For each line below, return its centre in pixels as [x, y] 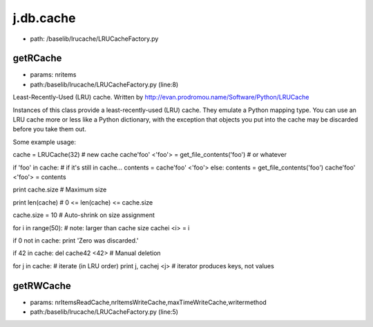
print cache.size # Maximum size [60, 189]
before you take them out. [49, 129]
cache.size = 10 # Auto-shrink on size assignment [84, 215]
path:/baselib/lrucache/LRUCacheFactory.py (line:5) [104, 312]
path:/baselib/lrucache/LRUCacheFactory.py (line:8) [104, 84]
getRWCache [42, 286]
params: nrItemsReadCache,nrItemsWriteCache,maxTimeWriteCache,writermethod [149, 302]
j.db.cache [44, 18]
